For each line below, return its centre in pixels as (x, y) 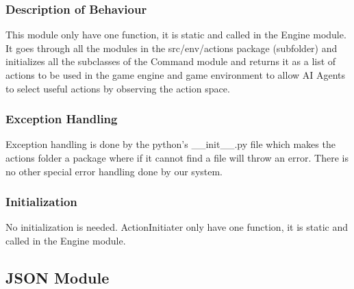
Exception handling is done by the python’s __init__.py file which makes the (170, 144)
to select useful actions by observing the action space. (118, 88)
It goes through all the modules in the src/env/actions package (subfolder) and (172, 48)
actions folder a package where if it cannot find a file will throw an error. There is (177, 158)
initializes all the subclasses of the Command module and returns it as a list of (171, 61)
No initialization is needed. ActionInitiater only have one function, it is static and (177, 227)
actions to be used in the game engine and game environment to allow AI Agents (176, 75)
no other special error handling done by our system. (114, 171)
